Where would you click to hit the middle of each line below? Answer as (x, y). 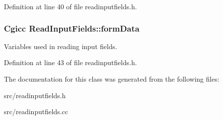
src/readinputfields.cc (36, 111)
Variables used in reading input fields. (61, 46)
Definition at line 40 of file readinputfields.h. (70, 6)
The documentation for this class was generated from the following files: (112, 79)
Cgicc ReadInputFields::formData (72, 28)
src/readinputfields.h (35, 95)
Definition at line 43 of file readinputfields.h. (70, 62)
